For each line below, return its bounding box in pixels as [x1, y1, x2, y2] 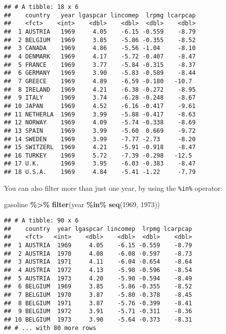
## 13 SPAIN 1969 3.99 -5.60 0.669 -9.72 [4, 127, 196, 134]
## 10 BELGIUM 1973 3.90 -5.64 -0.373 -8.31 [4, 316, 192, 323]
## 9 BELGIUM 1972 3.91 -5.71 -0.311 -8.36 [4, 308, 192, 315]
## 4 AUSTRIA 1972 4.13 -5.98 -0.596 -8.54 [4, 266, 192, 274]
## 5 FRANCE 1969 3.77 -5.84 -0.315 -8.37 [4, 61, 196, 68]
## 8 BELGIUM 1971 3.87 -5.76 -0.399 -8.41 [4, 299, 192, 307]
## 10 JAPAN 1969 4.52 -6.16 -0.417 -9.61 [4, 102, 196, 110]
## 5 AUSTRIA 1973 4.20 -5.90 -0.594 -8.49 [4, 275, 192, 282]
